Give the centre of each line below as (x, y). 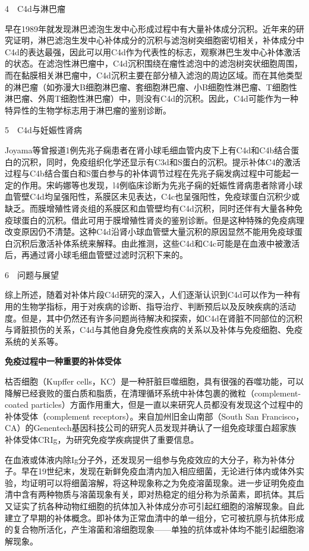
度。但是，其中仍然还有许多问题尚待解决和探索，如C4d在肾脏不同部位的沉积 (154, 318)
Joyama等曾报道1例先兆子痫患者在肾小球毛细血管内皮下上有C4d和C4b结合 (148, 149)
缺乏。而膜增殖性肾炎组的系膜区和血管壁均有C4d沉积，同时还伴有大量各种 (149, 208)
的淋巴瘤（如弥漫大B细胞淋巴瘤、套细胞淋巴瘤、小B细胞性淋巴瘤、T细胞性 (151, 86)
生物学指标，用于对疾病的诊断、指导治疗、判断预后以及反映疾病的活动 (158, 306)
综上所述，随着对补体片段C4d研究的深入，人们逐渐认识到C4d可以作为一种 (149, 295)
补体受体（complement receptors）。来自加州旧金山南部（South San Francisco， (154, 416)
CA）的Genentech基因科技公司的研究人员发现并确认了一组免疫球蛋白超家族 (151, 428)
